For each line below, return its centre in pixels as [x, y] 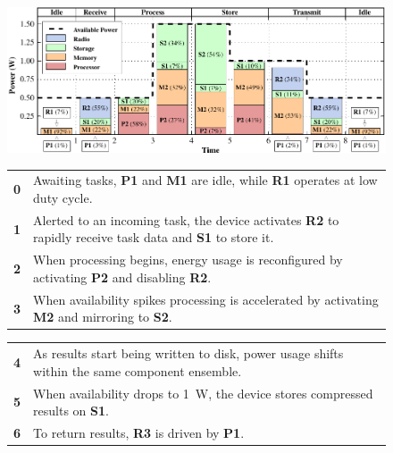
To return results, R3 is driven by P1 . [139, 433]
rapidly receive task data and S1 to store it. [154, 237]
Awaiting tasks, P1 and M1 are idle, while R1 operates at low [205, 180]
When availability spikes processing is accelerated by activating [206, 299]
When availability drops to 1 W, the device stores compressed [203, 393]
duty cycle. [63, 197]
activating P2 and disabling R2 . [122, 277]
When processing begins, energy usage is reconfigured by [188, 260]
